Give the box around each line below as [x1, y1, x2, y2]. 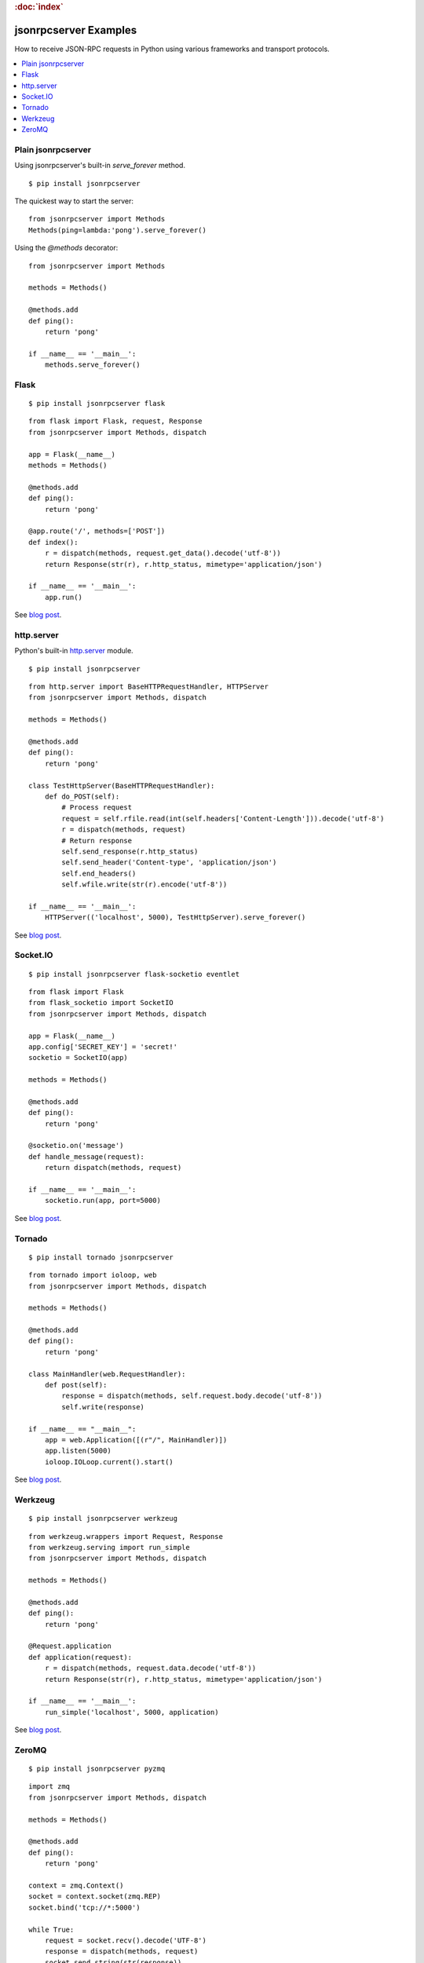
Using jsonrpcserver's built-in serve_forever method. [14, 161, 186, 170]
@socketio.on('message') [28, 1141, 124, 1150]
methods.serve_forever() [44, 360, 141, 369]
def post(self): [44, 1380, 108, 1390]
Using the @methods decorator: [14, 243, 119, 253]
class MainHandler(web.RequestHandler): [28, 1369, 186, 1378]
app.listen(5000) [44, 1446, 111, 1456]
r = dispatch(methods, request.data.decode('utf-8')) [44, 1664, 257, 1672]
